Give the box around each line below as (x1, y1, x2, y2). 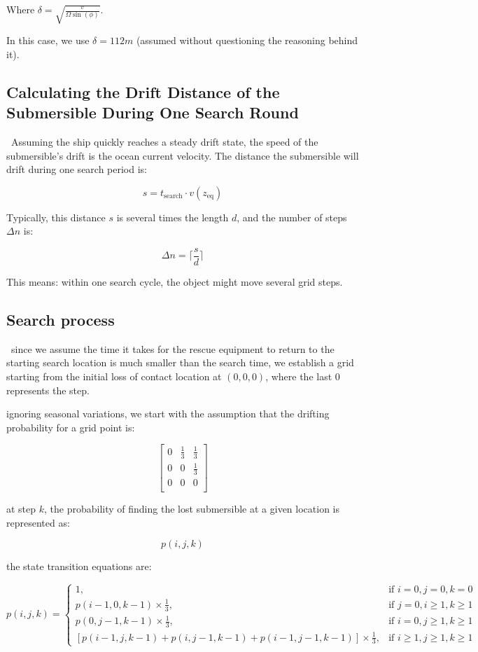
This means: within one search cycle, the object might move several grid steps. (6, 275, 343, 289)
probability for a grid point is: (6, 419, 135, 434)
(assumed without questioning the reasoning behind (136, 33, 358, 48)
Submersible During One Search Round (6, 102, 299, 123)
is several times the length (116, 209, 229, 224)
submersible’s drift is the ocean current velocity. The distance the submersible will (6, 148, 359, 162)
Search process (6, 309, 115, 331)
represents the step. (6, 382, 90, 397)
